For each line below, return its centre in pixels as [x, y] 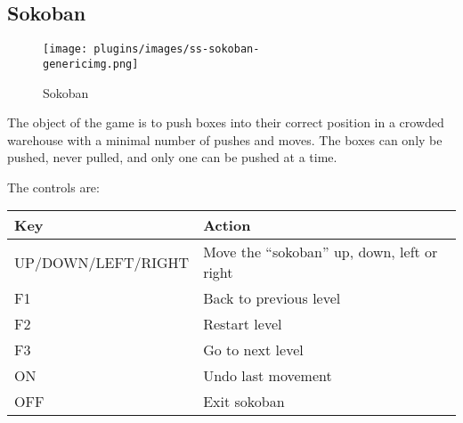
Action [227, 225]
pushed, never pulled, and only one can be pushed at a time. [172, 157]
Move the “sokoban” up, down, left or [321, 252]
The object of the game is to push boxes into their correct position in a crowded [226, 122]
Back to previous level [272, 298]
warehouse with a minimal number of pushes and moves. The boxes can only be [225, 139]
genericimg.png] [91, 64]
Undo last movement [268, 376]
